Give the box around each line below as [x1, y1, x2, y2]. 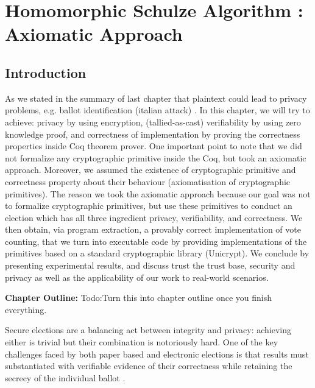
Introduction [5, 63, 87, 82]
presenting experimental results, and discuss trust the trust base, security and [5, 259, 296, 272]
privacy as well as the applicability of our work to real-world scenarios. [5, 270, 269, 283]
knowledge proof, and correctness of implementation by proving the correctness [5, 127, 300, 140]
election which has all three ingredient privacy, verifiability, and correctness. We [5, 211, 303, 224]
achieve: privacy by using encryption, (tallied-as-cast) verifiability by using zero [5, 115, 301, 128]
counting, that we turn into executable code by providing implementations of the [5, 235, 307, 247]
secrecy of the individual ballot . [5, 371, 126, 384]
